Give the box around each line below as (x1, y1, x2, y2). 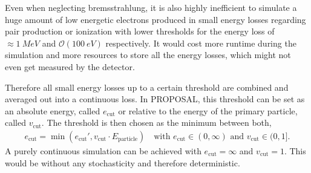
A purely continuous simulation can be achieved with (5, 144, 201, 157)
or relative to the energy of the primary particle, (118, 104, 298, 117)
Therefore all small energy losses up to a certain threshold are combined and (5, 80, 289, 93)
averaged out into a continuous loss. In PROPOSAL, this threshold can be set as (5, 93, 305, 105)
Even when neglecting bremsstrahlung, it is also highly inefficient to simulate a (5, 1, 297, 13)
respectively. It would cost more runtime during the (105, 36, 296, 49)
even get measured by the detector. (5, 60, 135, 73)
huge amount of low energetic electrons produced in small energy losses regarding (5, 13, 306, 25)
